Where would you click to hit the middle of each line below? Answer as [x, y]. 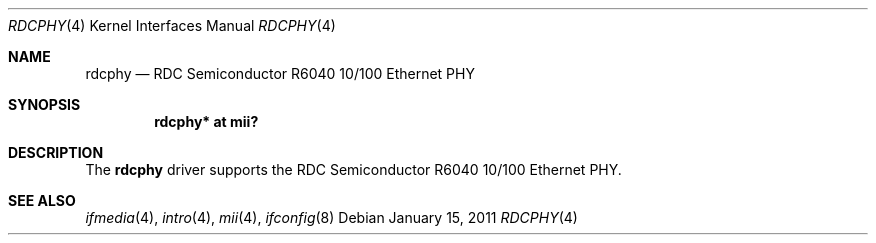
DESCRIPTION [56, 152]
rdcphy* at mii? [206, 121]
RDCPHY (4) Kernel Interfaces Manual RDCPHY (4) [172, 25]
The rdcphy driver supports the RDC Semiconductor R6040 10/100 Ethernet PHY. [353, 169]
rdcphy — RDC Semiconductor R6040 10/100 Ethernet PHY [280, 73]
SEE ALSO [42, 200]
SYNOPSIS [44, 104]
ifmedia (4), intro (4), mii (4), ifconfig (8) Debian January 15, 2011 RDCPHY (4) [331, 217]
